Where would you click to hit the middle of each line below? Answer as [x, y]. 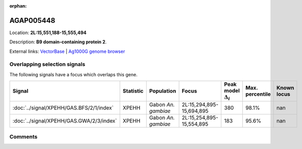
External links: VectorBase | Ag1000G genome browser [67, 51]
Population [162, 91]
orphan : [18, 6]
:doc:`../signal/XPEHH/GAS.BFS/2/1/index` [63, 108]
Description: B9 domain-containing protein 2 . [58, 42]
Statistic [133, 91]
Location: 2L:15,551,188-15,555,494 [48, 33]
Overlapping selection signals [47, 65]
